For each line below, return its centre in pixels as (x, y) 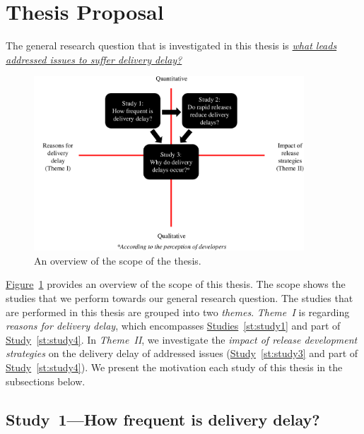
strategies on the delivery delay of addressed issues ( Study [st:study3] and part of (182, 353)
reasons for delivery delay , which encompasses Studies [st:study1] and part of (173, 326)
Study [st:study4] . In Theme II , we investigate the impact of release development (182, 339)
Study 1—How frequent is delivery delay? (163, 419)
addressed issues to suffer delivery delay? (94, 59)
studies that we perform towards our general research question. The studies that (180, 298)
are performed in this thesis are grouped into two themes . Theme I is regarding (178, 312)
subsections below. (46, 381)
